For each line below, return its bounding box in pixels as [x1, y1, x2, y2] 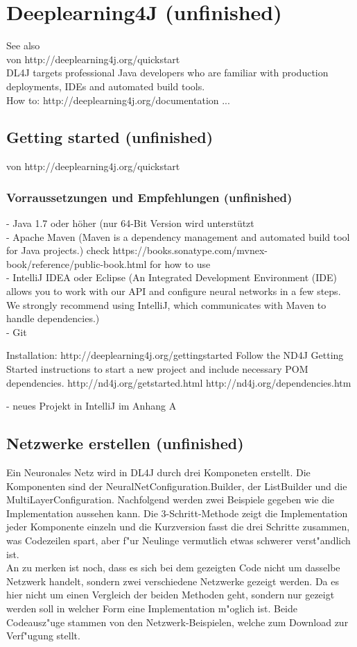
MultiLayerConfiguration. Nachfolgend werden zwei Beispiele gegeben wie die [6, 492, 335, 507]
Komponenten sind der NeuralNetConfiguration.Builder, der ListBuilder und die [6, 478, 347, 493]
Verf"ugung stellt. [6, 628, 80, 643]
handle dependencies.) [6, 311, 100, 326]
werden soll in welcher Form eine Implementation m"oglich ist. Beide [6, 600, 298, 615]
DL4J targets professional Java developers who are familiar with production [6, 65, 329, 80]
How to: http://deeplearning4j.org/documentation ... [6, 92, 230, 107]
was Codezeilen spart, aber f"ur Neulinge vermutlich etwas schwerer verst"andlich [6, 533, 351, 547]
